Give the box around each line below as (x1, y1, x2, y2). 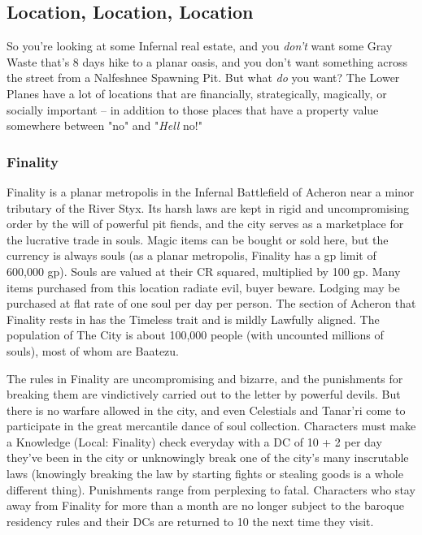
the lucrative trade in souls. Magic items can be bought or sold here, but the (7, 231, 389, 248)
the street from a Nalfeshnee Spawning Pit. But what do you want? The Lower (7, 69, 400, 86)
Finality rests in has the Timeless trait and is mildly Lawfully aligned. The (7, 310, 380, 327)
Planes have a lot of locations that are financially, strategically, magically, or (7, 84, 387, 101)
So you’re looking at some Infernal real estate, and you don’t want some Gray (7, 37, 393, 54)
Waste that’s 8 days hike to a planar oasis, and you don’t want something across (7, 53, 408, 70)
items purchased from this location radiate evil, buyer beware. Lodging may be (7, 278, 400, 296)
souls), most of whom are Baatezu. (7, 342, 179, 359)
